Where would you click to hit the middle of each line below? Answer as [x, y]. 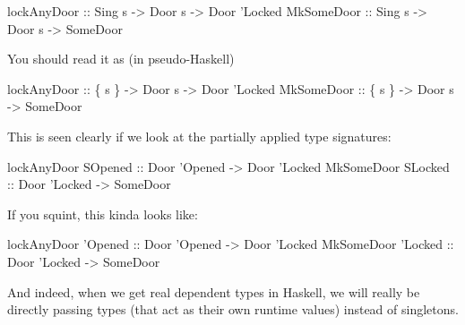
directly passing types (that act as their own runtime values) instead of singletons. [233, 309]
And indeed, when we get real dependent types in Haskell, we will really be [214, 291]
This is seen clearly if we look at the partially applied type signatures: [199, 136]
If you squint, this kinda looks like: [103, 214]
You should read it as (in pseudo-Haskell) [121, 59]
